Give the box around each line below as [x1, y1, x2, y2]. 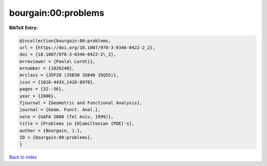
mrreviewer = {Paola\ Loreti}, [19, 58, 96, 64]
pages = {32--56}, [19, 86, 64, 92]
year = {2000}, [19, 93, 56, 99]
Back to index [9, 154, 37, 160]
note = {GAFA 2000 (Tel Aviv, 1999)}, [19, 114, 114, 120]
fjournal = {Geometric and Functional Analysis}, [19, 100, 142, 106]
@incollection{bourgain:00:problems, [19, 38, 111, 43]
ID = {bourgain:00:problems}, [19, 135, 93, 140]
